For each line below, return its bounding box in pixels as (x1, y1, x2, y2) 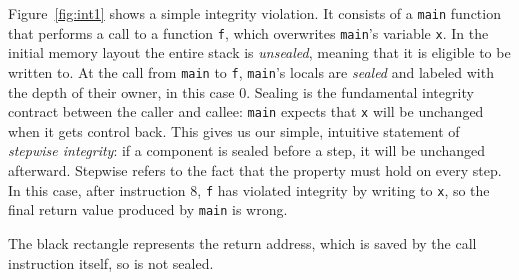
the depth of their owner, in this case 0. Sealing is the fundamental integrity (8, 81, 474, 102)
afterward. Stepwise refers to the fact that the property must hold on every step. (8, 160, 502, 180)
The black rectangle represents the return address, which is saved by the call (8, 232, 477, 253)
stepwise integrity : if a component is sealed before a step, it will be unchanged (8, 140, 486, 161)
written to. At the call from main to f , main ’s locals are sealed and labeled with (8, 61, 494, 82)
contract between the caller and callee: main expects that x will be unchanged (8, 101, 484, 122)
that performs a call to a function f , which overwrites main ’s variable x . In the (8, 22, 489, 43)
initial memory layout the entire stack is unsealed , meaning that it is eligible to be (8, 42, 511, 63)
